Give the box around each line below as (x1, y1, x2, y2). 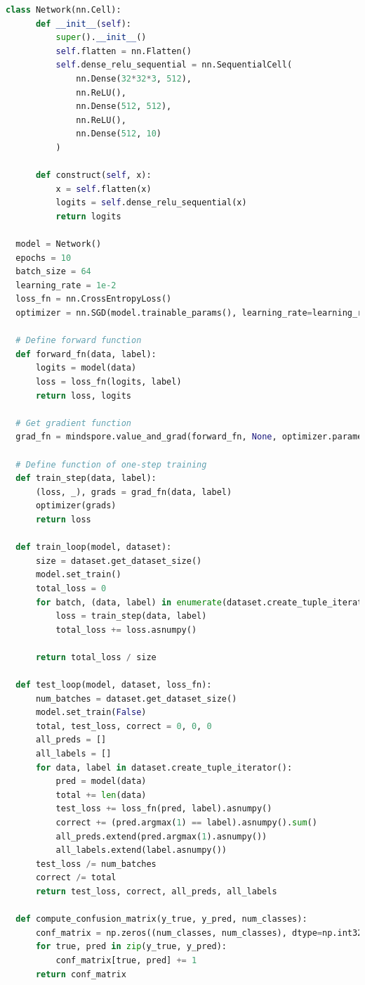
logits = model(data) (35, 363, 137, 373)
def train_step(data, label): (15, 473, 157, 484)
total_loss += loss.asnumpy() (55, 624, 197, 635)
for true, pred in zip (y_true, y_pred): (35, 941, 227, 952)
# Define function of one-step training (15, 459, 207, 470)
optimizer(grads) (35, 501, 117, 511)
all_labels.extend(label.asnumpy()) (55, 845, 227, 856)
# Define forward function (15, 335, 142, 346)
